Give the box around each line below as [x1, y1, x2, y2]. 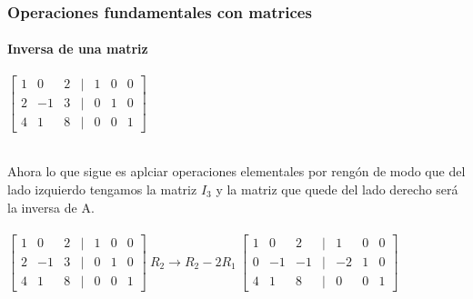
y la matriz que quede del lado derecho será [216, 179, 458, 198]
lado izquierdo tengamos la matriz [7, 179, 197, 198]
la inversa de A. [7, 197, 95, 216]
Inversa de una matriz [7, 39, 148, 58]
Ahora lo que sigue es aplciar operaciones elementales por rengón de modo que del [7, 162, 466, 181]
